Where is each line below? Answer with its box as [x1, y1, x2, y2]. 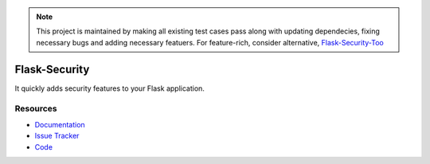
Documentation [34, 119, 85, 129]
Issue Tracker [34, 131, 80, 141]
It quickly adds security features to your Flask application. [14, 84, 205, 93]
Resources [14, 103, 57, 115]
